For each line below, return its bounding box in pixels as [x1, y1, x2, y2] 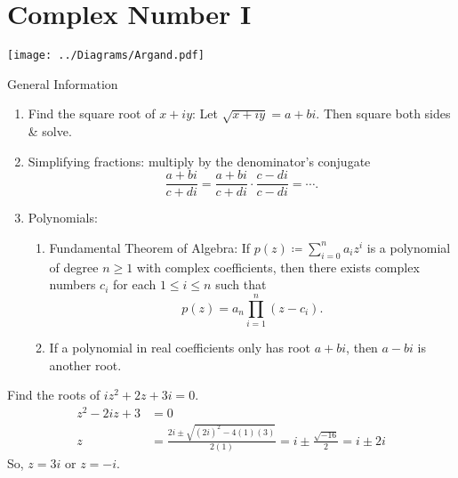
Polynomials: [28, 208, 98, 227]
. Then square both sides [316, 104, 451, 123]
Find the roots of [7, 385, 100, 404]
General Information [7, 74, 118, 93]
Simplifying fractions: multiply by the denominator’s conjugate [28, 151, 371, 170]
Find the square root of [28, 104, 156, 123]
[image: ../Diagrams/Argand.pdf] [7, 49, 205, 62]
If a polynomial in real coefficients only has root [49, 338, 311, 357]
